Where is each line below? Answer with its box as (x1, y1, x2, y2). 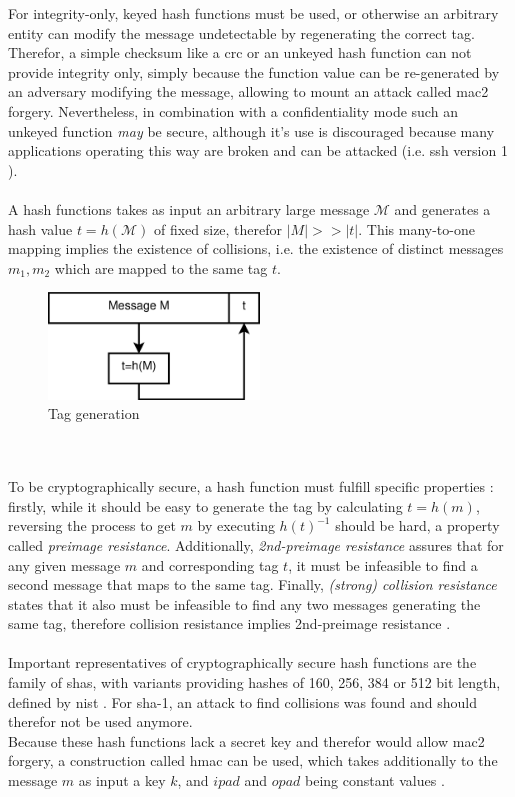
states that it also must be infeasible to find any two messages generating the (8, 593, 481, 614)
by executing (197, 515, 275, 536)
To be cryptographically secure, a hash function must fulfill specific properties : (8, 476, 494, 497)
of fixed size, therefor (153, 218, 283, 239)
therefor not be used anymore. (8, 711, 193, 732)
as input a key (78, 770, 166, 791)
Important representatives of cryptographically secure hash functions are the (8, 652, 477, 673)
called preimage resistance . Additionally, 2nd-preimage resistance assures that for (8, 534, 504, 555)
